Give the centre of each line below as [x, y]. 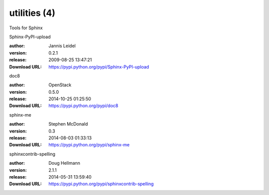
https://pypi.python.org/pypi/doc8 [83, 106]
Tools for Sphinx [26, 28]
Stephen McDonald [68, 124]
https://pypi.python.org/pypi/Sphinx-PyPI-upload [99, 66]
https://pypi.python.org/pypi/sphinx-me [89, 145]
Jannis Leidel [62, 46]
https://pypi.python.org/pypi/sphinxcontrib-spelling [101, 184]
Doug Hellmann [65, 163]
